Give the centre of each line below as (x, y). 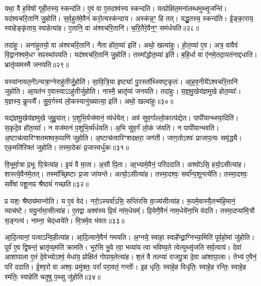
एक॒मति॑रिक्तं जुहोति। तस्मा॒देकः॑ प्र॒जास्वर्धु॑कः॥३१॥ (67, 147)
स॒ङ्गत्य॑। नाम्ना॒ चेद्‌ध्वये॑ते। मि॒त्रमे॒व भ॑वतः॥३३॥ (65, 220)
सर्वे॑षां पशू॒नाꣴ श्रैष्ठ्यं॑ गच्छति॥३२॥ (47, 183)
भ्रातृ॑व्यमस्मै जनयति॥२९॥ (37, 64)
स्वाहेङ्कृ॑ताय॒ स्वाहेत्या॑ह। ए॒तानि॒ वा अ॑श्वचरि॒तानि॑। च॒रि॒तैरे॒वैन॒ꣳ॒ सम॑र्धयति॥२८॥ (102, 28)
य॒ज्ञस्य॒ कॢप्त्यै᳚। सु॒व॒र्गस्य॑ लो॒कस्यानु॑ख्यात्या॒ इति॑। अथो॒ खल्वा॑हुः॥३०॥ (89, 101)
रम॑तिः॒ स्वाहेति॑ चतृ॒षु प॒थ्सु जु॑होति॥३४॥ (53, 276)
